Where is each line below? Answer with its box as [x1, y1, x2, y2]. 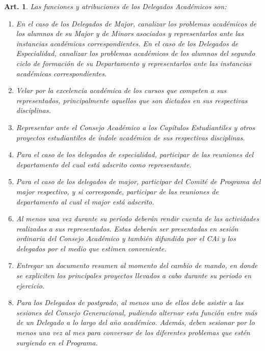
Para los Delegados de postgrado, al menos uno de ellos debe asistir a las [16, 297, 244, 308]
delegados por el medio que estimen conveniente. [16, 243, 167, 253]
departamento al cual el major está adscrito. [16, 196, 154, 207]
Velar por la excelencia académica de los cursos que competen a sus [16, 85, 226, 96]
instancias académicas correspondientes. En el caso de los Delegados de [16, 38, 238, 48]
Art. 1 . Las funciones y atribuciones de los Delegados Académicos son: [4, 1, 227, 11]
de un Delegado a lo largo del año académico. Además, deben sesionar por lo [16, 317, 255, 328]
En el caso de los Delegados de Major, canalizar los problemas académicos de [16, 18, 256, 28]
